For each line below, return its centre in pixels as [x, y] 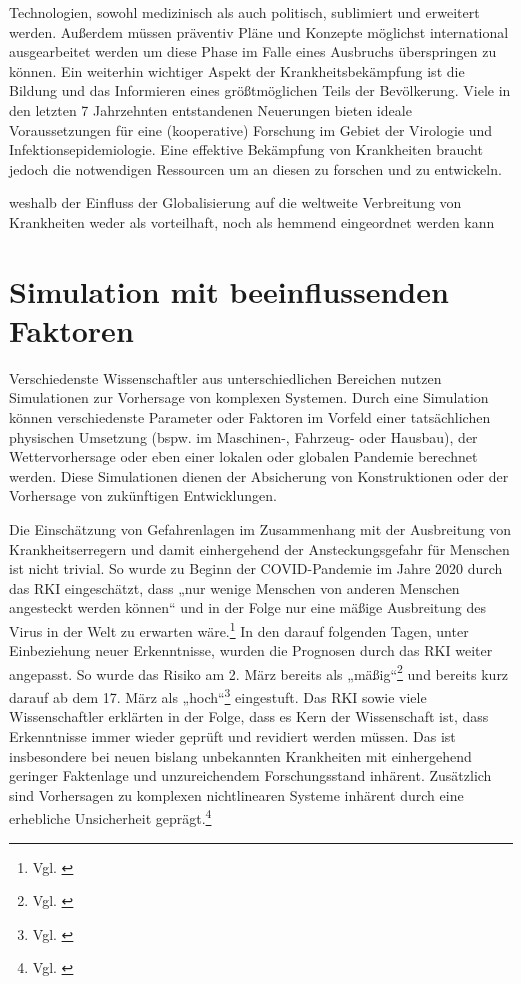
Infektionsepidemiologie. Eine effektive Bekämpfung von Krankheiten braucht [246, 149]
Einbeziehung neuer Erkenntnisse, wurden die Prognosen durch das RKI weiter [251, 650]
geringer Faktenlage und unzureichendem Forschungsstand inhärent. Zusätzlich [250, 775]
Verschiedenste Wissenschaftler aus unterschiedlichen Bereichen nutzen [225, 377]
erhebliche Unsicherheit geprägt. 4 [110, 816]
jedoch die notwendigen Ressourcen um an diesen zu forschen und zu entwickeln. [255, 168]
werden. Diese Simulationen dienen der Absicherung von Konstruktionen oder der [259, 475]
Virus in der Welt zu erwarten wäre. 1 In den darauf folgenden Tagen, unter [239, 629]
